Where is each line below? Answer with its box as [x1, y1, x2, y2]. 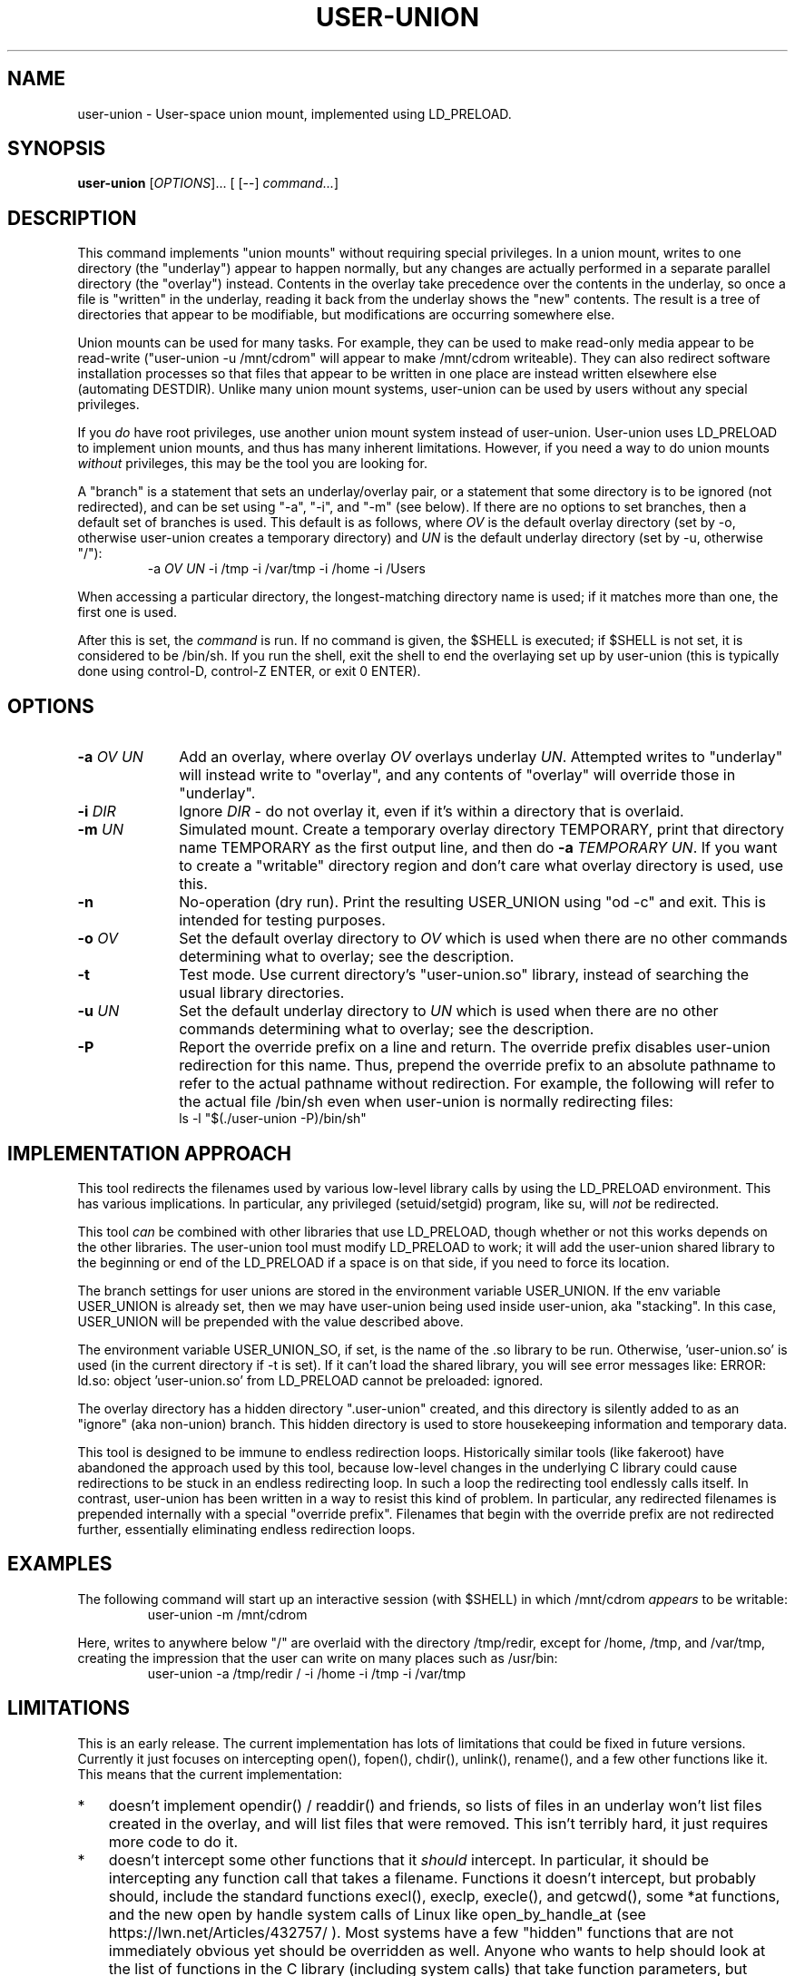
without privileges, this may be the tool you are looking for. [77, 455, 427, 472]
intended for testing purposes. [179, 911, 386, 930]
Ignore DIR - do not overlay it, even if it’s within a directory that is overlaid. [179, 802, 684, 821]
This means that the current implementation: [77, 1766, 343, 1782]
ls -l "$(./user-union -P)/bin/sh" [179, 1110, 367, 1127]
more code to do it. [108, 1832, 239, 1851]
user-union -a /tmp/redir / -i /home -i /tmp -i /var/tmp [147, 1665, 466, 1681]
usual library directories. [179, 983, 345, 1003]
